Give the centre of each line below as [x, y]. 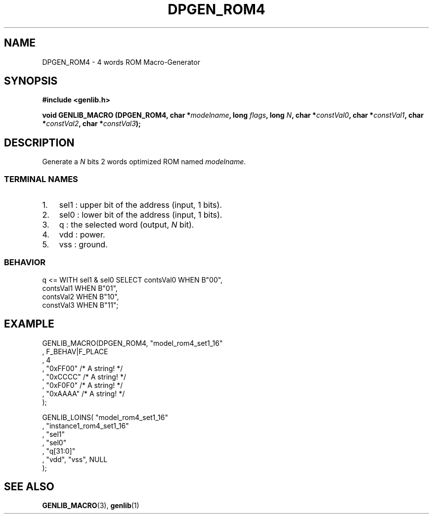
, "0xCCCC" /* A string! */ [84, 377]
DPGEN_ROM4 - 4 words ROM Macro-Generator [121, 62]
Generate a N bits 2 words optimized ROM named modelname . [144, 162]
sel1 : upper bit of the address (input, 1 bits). [140, 205]
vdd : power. [82, 235]
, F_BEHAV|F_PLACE [75, 351]
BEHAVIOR [25, 262]
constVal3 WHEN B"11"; [80, 305]
